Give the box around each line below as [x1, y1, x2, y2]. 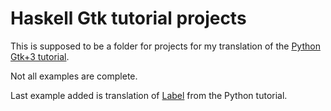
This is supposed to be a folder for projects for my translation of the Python [10, 40, 321, 52]
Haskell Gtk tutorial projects [10, 7, 247, 30]
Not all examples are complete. [10, 70, 138, 82]
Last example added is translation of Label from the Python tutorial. [10, 89, 288, 101]
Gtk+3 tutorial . [10, 50, 70, 62]
